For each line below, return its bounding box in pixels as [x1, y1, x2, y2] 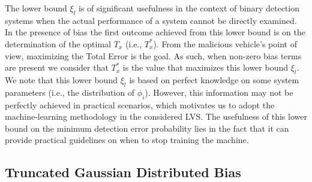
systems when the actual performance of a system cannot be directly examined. [5, 14, 297, 26]
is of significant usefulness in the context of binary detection [79, 2, 299, 14]
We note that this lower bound [5, 73, 118, 86]
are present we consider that [5, 61, 109, 74]
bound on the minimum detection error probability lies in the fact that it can [5, 122, 289, 134]
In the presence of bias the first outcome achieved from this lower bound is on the [5, 26, 306, 38]
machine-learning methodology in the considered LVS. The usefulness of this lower [5, 110, 307, 123]
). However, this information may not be [145, 86, 293, 98]
